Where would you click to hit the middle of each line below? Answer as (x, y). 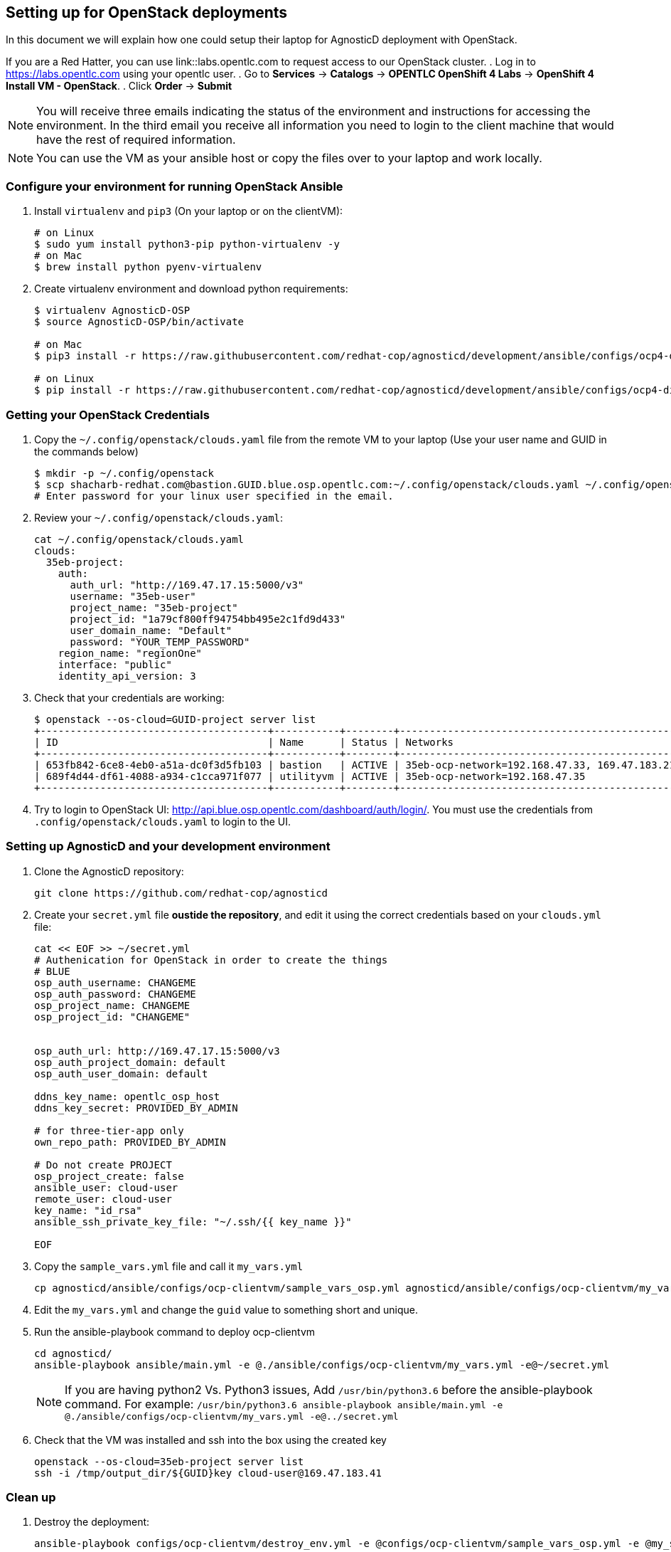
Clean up (31, 1498)
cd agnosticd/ (73, 1353)
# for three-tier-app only (109, 1130)
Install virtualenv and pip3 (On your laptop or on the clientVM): (189, 211)
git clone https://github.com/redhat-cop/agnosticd (181, 893)
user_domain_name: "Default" (151, 630)
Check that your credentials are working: (129, 697)
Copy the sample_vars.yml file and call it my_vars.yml (169, 1266)
